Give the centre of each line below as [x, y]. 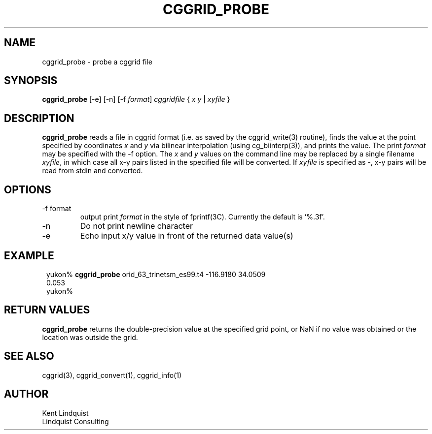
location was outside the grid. [90, 337]
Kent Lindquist [65, 413]
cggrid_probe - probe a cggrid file [97, 62]
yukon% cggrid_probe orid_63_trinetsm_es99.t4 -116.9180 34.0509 [156, 274]
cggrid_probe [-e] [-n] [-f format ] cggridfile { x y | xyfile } [136, 99]
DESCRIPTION [39, 118]
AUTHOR [26, 394]
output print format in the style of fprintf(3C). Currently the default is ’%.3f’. [202, 217]
